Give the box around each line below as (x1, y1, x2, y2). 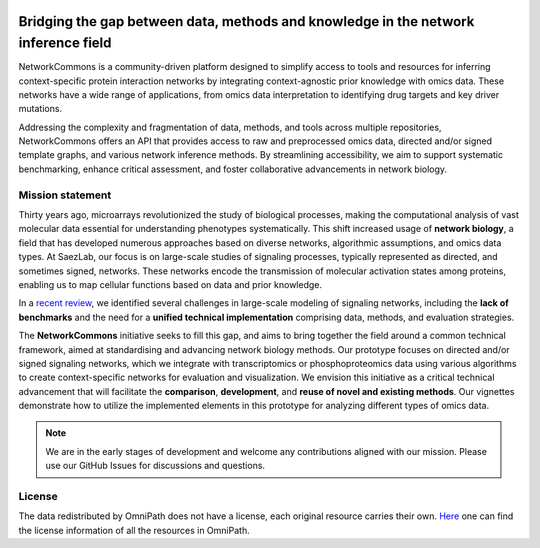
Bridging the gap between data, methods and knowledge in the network (18, 13, 475, 30)
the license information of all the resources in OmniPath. (18, 524, 250, 536)
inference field (18, 35, 112, 52)
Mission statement (18, 188, 112, 202)
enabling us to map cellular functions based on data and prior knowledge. (18, 278, 323, 290)
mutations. (18, 103, 63, 115)
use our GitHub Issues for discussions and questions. (45, 460, 265, 472)
